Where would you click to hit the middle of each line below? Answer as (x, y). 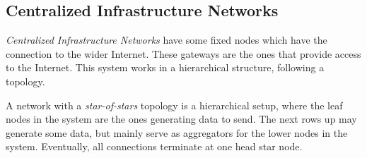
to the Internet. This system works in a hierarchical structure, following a (165, 67)
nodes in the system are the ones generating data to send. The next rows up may (181, 119)
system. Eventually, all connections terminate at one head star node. (154, 146)
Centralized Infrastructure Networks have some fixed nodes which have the (167, 40)
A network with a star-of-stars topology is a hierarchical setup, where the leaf (174, 105)
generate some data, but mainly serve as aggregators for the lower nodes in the (177, 132)
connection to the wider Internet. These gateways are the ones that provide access (183, 53)
